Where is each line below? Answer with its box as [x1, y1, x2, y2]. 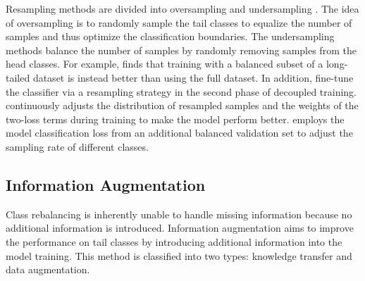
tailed [6, 70, 30, 85]
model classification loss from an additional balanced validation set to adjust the [6, 125, 353, 140]
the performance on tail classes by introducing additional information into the [6, 234, 342, 249]
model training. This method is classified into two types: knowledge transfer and [6, 248, 352, 263]
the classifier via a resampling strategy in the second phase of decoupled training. [6, 84, 357, 99]
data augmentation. [6, 262, 90, 277]
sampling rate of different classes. [6, 139, 149, 154]
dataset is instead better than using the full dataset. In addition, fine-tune [32, 70, 354, 85]
